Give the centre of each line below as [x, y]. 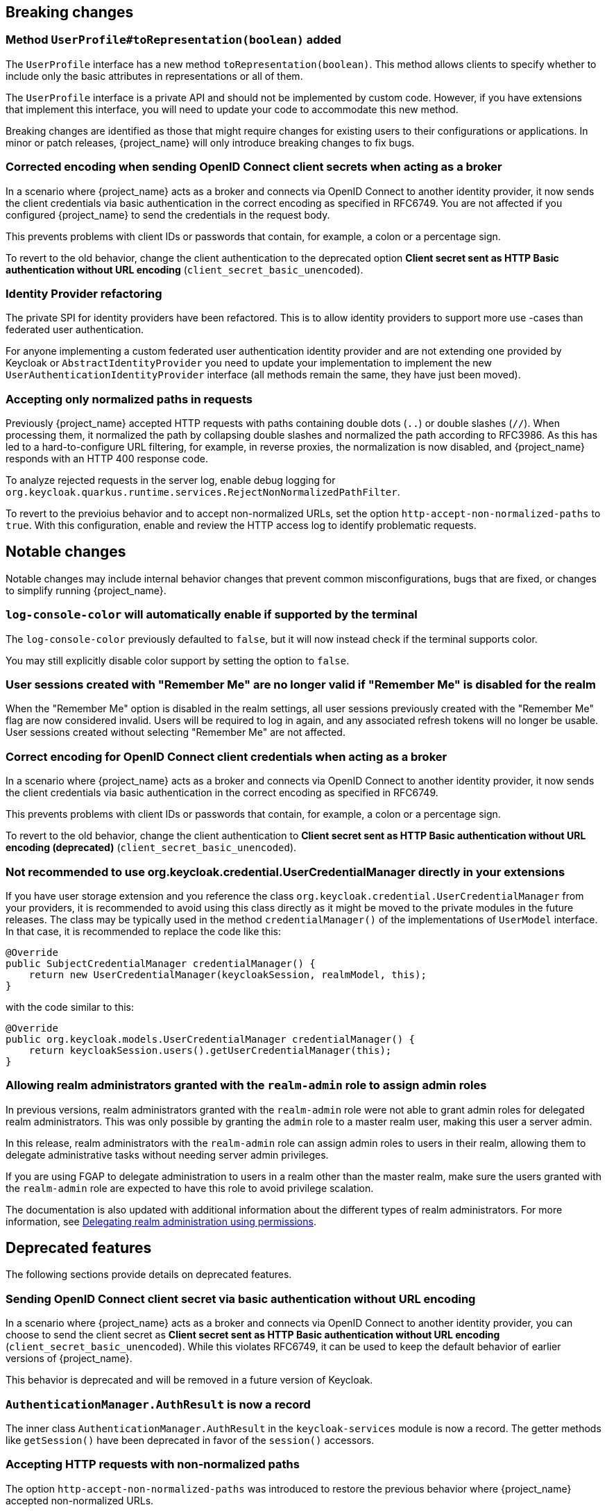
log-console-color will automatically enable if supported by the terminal [212, 615]
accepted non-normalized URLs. [80, 1500]
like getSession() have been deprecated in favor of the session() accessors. [190, 1440]
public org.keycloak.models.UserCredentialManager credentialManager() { [211, 1039]
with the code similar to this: [70, 1007]
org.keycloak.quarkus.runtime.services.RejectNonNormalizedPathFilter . [203, 492]
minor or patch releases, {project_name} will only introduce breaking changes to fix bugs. [210, 142]
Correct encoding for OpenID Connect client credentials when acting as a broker [226, 756]
